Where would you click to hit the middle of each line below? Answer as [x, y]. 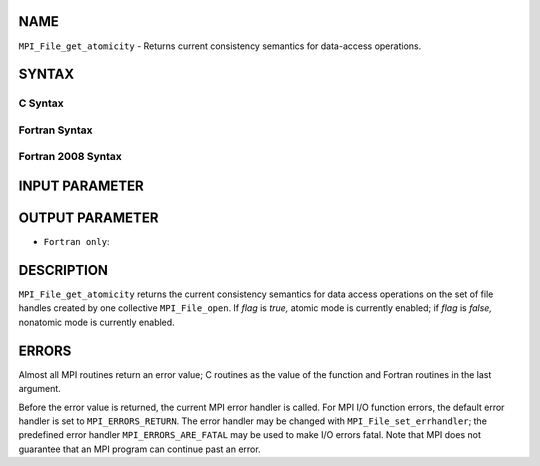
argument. [40, 389]
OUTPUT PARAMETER [88, 218]
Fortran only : [76, 242]
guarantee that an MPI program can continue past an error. [139, 449]
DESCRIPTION [63, 270]
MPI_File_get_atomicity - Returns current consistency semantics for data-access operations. [220, 46]
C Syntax [41, 103]
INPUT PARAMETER [81, 186]
